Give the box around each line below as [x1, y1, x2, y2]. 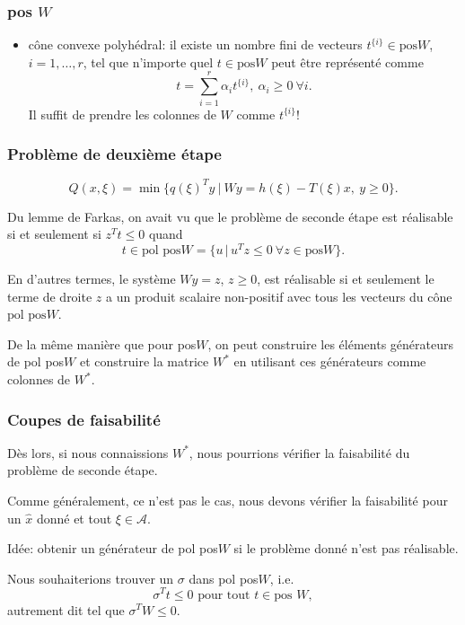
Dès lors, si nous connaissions [7, 443, 169, 462]
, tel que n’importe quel [83, 52, 214, 71]
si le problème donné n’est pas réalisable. [233, 539, 459, 558]
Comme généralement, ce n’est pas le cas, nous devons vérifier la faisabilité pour [7, 491, 448, 510]
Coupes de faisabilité [7, 408, 161, 430]
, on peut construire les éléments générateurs [207, 334, 453, 353]
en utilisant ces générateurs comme [233, 352, 426, 371]
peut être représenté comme [271, 52, 424, 71]
